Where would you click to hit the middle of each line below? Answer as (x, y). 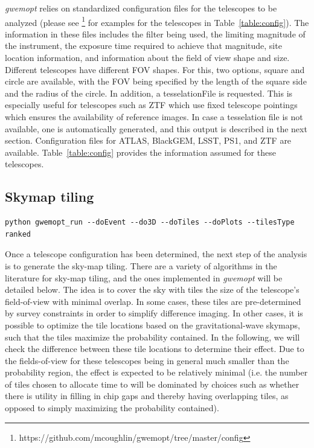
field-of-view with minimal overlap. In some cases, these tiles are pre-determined (153, 301)
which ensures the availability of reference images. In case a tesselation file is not (154, 117)
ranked (18, 234)
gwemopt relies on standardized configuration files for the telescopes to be (141, 8)
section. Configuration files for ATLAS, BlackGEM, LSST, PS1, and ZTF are (148, 140)
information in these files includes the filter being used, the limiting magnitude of (155, 34)
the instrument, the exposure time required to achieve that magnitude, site (143, 46)
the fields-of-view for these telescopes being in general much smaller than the (147, 360)
